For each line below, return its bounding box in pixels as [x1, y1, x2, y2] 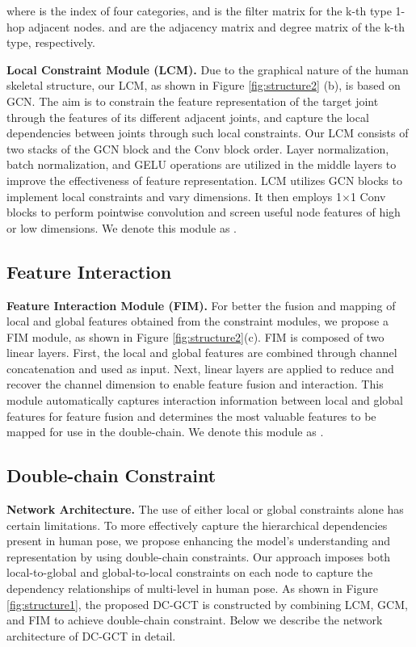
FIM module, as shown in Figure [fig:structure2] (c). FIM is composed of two [6, 328, 384, 345]
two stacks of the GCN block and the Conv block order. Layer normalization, [6, 140, 389, 157]
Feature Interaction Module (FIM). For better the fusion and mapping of [6, 296, 396, 313]
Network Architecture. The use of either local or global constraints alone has [6, 501, 404, 518]
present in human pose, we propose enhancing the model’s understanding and [6, 532, 390, 549]
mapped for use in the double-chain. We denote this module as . [6, 423, 324, 440]
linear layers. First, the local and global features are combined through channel [6, 344, 397, 361]
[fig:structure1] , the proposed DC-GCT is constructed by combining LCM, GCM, [6, 595, 408, 612]
